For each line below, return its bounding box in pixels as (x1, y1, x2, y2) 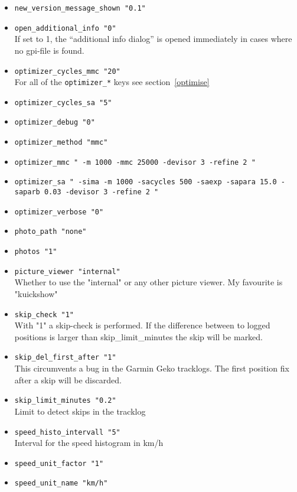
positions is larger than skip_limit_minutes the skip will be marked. (14, 330, 263, 343)
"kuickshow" (14, 287, 58, 299)
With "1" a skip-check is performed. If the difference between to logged (14, 319, 270, 331)
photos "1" (14, 247, 57, 256)
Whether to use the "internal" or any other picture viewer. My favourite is (14, 276, 283, 288)
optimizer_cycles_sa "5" (14, 98, 112, 107)
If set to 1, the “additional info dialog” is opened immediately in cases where (14, 32, 292, 45)
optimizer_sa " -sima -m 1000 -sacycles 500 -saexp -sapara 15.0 (14, 178, 277, 187)
